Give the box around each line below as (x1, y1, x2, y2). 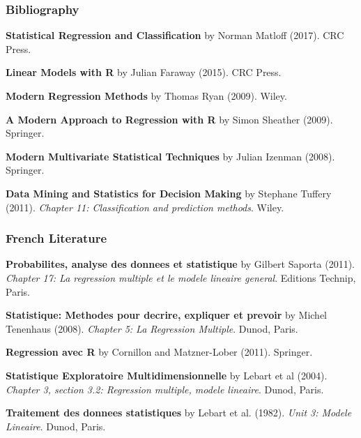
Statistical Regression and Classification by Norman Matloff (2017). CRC (6, 28, 344, 43)
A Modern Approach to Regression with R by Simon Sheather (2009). (6, 112, 333, 126)
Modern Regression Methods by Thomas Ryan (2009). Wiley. (6, 89, 287, 103)
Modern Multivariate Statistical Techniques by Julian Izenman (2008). (6, 149, 335, 163)
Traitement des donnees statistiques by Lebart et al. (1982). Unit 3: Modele (6, 405, 352, 420)
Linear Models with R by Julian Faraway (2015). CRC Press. (6, 65, 282, 80)
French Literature (6, 229, 107, 247)
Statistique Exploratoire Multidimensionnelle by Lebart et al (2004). (6, 368, 328, 382)
